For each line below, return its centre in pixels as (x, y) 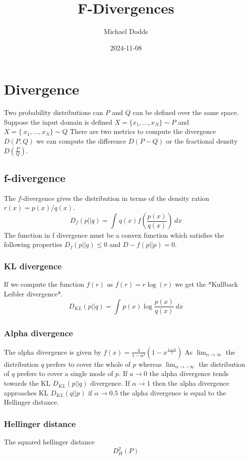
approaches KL (26, 392)
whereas (150, 364)
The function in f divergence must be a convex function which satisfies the (114, 235)
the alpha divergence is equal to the (173, 392)
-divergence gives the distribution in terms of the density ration (115, 198)
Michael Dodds (126, 31)
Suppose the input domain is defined (58, 122)
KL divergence (33, 266)
